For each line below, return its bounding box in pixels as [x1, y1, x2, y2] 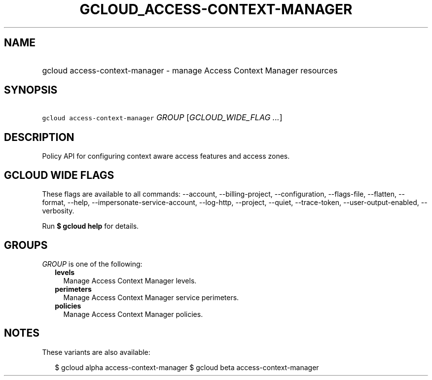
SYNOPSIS [4, 84, 58, 97]
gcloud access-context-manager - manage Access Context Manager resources [42, 65, 338, 75]
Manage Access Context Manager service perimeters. [63, 293, 239, 302]
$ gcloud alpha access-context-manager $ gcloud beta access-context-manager [55, 363, 319, 372]
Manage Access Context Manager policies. [63, 310, 203, 318]
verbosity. [42, 207, 74, 215]
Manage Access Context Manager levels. [63, 276, 197, 285]
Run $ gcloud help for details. [42, 222, 139, 231]
